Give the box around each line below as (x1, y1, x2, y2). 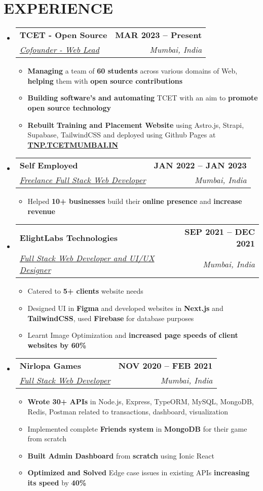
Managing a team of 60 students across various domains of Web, (27, 65, 238, 76)
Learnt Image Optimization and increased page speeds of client (27, 330, 238, 340)
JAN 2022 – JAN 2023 (154, 159, 247, 171)
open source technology (27, 102, 111, 113)
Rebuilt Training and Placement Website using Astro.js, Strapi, (27, 119, 244, 130)
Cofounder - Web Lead (19, 44, 99, 56)
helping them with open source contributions (27, 75, 183, 86)
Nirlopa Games (19, 360, 81, 372)
